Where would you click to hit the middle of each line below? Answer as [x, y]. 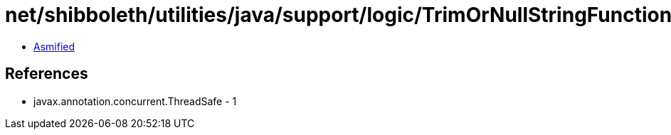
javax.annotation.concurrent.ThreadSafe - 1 [135, 101]
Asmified [54, 46]
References [47, 74]
